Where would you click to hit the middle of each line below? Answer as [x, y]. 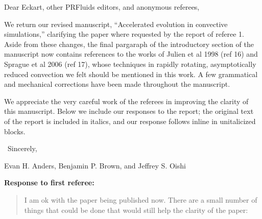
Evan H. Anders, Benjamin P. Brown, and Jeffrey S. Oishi [95, 165]
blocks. [15, 131]
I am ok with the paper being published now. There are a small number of [141, 199]
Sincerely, [22, 148]
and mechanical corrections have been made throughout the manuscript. [117, 84]
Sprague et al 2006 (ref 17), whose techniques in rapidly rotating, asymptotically [130, 64]
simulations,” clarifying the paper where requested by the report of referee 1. [124, 34]
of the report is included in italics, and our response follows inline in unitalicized [130, 121]
